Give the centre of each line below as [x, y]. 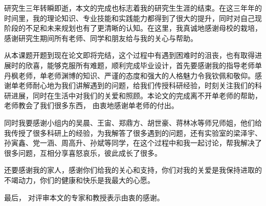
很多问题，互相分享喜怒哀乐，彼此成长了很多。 [83, 152]
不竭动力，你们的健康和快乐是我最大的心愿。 [79, 180]
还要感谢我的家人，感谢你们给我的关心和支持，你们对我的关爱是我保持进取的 [133, 170]
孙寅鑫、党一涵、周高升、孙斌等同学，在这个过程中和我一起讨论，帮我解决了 [133, 143]
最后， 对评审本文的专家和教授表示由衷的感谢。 [84, 197]
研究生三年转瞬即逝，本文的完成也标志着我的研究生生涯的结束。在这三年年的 [133, 8]
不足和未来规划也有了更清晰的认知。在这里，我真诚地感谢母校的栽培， [143, 28]
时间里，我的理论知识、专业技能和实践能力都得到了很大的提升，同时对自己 [129, 18]
